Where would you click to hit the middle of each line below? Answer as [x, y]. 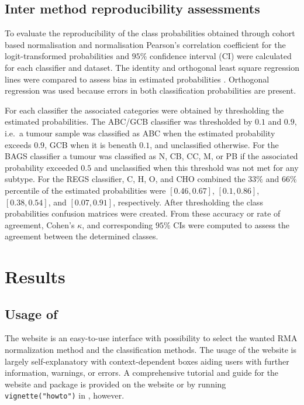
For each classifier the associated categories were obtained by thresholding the [144, 110]
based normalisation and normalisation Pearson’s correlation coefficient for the [145, 44]
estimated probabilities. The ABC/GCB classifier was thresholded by [129, 121]
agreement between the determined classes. [82, 236]
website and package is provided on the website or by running [115, 384]
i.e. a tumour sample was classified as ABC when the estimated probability [140, 133]
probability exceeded [42, 167]
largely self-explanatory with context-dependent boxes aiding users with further [147, 361]
